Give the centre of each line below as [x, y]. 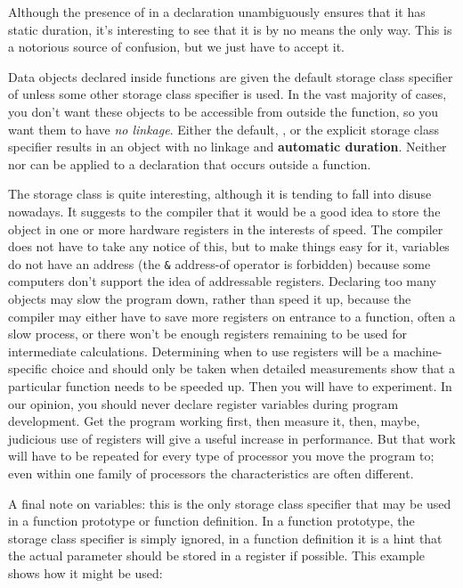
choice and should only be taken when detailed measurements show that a [253, 368]
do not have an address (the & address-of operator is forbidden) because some [219, 263]
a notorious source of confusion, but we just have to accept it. [176, 47]
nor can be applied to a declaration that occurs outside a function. [190, 163]
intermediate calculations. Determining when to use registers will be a [199, 351]
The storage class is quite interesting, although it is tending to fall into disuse [220, 194]
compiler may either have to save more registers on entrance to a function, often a [232, 316]
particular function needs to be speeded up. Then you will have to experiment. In [230, 385]
